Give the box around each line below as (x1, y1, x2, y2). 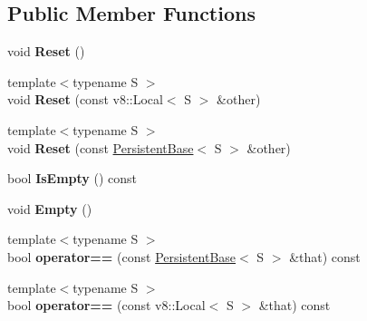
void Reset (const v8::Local (7, 90, 163, 109)
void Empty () (7, 199, 92, 218)
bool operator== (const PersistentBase (7, 247, 237, 266)
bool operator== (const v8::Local (7, 296, 206, 315)
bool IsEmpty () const (7, 169, 138, 188)
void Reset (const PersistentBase (7, 138, 194, 157)
